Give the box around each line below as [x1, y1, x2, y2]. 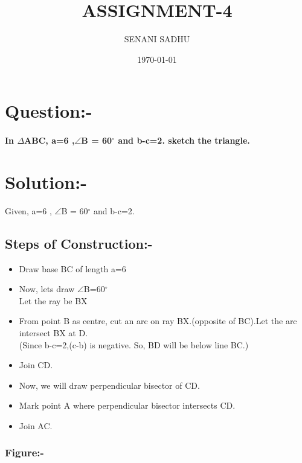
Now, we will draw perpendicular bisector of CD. [19, 378, 200, 391]
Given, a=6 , [5, 204, 52, 217]
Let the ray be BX [19, 294, 88, 307]
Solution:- [5, 169, 87, 194]
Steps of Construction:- [5, 234, 153, 252]
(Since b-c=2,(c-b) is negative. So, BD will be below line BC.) [19, 338, 249, 351]
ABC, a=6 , [24, 134, 75, 147]
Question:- [5, 98, 92, 123]
